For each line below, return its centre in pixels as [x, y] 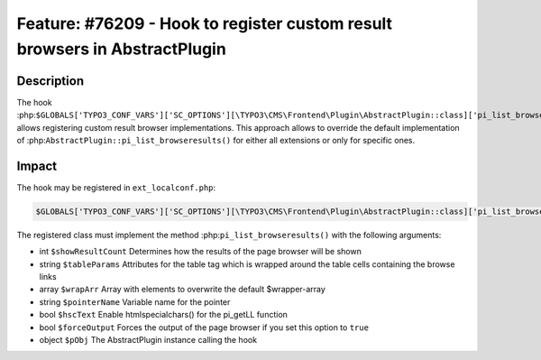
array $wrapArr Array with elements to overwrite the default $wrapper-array [183, 290]
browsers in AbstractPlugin [122, 49]
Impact [37, 166]
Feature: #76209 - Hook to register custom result [204, 23]
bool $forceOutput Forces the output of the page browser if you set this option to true [204, 327]
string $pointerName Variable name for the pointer [135, 301]
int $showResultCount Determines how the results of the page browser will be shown [201, 252]
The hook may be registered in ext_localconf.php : [116, 187]
